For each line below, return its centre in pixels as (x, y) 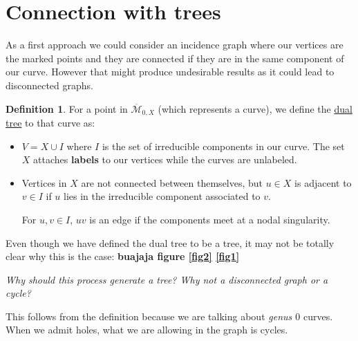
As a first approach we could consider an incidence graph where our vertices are (175, 45)
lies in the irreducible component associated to (162, 196)
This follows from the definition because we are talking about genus (149, 316)
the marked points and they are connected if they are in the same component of (175, 58)
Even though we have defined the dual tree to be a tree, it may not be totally (170, 242)
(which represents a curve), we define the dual (255, 108)
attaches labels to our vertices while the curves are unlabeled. (165, 159)
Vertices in (44, 182)
